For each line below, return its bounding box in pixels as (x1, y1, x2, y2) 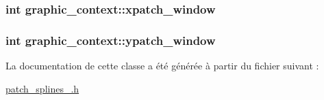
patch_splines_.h (5, 81, 79, 95)
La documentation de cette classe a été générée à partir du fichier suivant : (5, 59, 319, 73)
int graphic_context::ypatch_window (5, 31, 216, 48)
